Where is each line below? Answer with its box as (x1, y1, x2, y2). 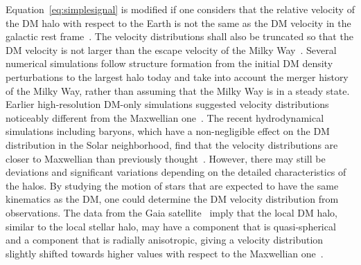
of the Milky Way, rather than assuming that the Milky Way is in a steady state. (6, 83, 350, 98)
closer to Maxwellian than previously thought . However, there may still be (6, 151, 326, 165)
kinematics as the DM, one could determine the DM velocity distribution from (6, 192, 339, 206)
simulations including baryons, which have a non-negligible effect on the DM (6, 124, 330, 138)
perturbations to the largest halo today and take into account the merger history (6, 69, 349, 84)
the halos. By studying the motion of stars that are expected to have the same (6, 178, 339, 192)
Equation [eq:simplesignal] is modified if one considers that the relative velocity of (6, 2, 355, 16)
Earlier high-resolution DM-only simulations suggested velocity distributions (6, 97, 329, 111)
